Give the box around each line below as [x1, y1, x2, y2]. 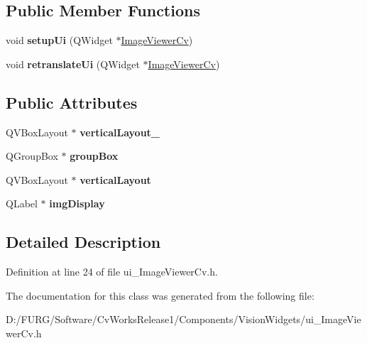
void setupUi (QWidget [6, 33, 113, 48]
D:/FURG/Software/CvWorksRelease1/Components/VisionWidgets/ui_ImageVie [6, 312, 361, 327]
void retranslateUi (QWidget [6, 56, 140, 71]
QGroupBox [6, 148, 58, 163]
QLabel [6, 196, 38, 211]
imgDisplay [49, 196, 105, 211]
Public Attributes [6, 91, 138, 113]
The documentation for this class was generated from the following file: [6, 288, 314, 303]
